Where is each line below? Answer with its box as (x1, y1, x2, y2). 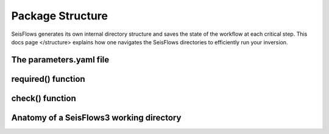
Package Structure (11, 9, 108, 22)
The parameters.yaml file (11, 55, 110, 65)
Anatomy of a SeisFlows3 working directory (11, 112, 182, 122)
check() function (11, 93, 76, 103)
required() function (11, 73, 85, 84)
